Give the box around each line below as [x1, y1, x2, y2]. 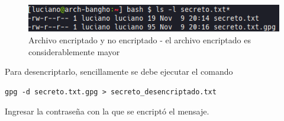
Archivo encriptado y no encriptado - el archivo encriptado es [28, 34, 251, 46]
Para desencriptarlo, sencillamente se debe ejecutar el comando [5, 65, 233, 78]
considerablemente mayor [28, 45, 120, 58]
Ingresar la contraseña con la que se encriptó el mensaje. [5, 105, 209, 117]
